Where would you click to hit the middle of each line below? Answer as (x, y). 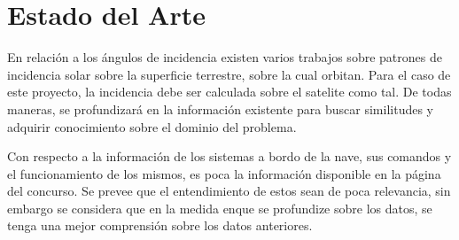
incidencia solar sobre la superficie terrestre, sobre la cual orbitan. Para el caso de (229, 74)
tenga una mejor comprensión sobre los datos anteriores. (160, 225)
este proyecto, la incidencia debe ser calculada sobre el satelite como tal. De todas (229, 92)
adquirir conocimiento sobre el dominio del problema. (152, 126)
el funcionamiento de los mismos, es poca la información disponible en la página (224, 173)
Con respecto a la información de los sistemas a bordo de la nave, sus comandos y (229, 156)
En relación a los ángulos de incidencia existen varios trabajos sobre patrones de (225, 57)
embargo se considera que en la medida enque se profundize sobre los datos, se (220, 208)
